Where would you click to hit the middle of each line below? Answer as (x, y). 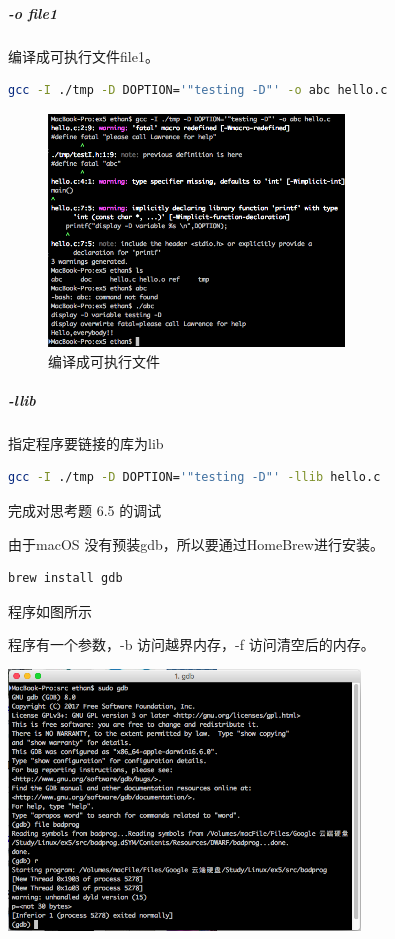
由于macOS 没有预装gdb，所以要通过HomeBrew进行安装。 (196, 543)
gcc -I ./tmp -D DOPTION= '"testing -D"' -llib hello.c (194, 477)
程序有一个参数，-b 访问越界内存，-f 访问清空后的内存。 (191, 644)
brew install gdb (65, 578)
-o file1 (33, 12)
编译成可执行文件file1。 (83, 55)
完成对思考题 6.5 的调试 (85, 510)
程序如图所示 (50, 610)
